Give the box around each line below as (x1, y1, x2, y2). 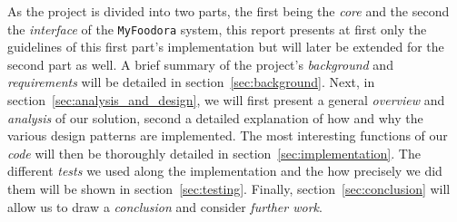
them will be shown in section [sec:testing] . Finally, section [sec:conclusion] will (7, 179, 451, 198)
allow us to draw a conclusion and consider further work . (7, 197, 323, 216)
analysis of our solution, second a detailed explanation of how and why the (7, 108, 423, 127)
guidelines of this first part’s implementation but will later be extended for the (7, 37, 444, 56)
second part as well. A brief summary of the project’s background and (7, 54, 393, 73)
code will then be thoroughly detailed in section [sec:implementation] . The (7, 143, 421, 162)
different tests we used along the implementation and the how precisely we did (7, 161, 442, 180)
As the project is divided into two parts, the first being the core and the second (7, 2, 450, 20)
